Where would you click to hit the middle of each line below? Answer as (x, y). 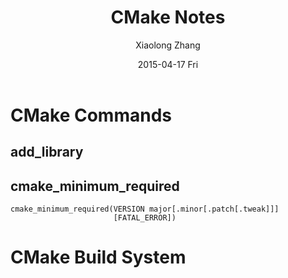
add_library (47, 152)
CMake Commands (91, 115)
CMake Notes (168, 17)
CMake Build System (98, 257)
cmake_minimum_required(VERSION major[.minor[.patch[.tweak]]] (145, 209)
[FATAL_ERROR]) (145, 218)
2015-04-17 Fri (168, 64)
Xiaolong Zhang (168, 45)
